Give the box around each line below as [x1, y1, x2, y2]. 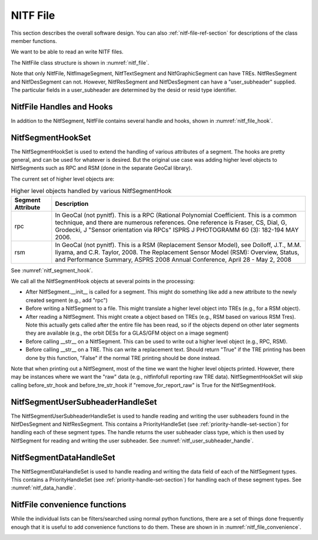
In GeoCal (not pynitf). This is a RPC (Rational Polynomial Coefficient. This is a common [55, 211, 297, 219]
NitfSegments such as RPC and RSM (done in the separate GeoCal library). [11, 165, 193, 172]
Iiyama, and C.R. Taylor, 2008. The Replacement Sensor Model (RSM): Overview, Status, [55, 248, 300, 256]
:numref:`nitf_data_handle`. [11, 484, 76, 491]
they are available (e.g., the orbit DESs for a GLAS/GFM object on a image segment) [25, 329, 229, 336]
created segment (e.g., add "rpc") [25, 296, 108, 304]
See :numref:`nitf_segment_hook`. [11, 266, 93, 274]
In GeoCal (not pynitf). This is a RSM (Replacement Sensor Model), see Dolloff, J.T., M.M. [55, 241, 302, 249]
